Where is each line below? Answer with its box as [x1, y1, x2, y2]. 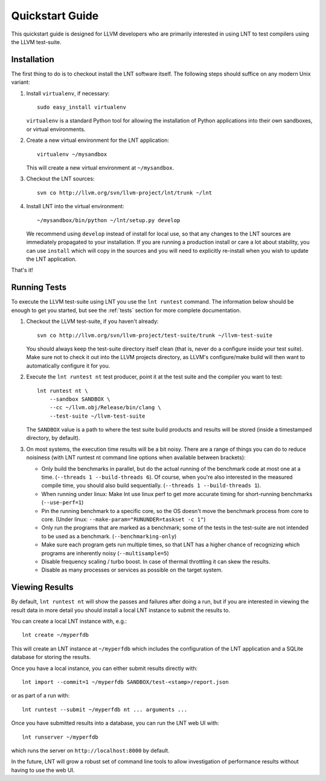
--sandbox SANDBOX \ [49, 395, 110, 403]
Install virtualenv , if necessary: [26, 89, 110, 97]
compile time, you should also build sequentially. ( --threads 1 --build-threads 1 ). [41, 482, 261, 489]
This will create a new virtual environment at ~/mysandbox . [26, 164, 174, 171]
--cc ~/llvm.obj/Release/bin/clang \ [49, 404, 161, 411]
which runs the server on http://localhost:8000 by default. [11, 747, 170, 754]
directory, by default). [26, 435, 80, 442]
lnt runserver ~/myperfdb [22, 733, 99, 741]
